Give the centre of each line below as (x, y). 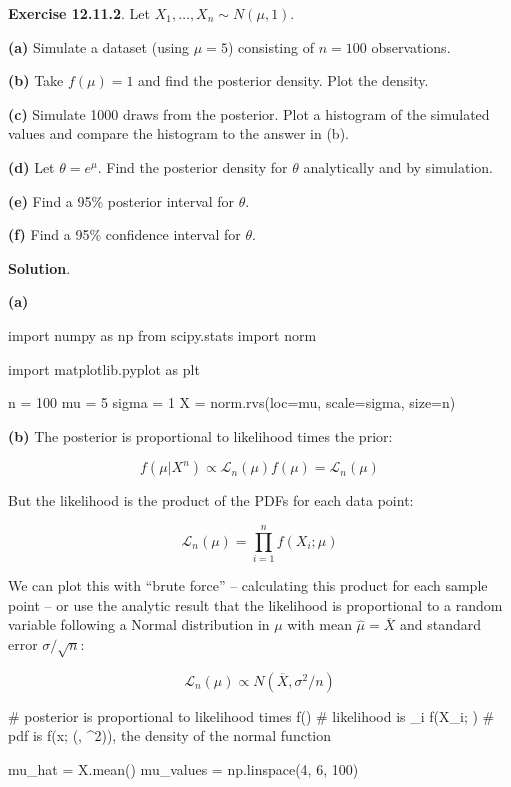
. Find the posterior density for (192, 166)
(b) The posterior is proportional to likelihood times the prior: (200, 435)
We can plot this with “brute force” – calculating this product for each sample (248, 585)
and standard (440, 624)
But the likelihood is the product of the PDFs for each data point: (211, 500)
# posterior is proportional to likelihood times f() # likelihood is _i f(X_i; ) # (251, 715)
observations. (411, 46)
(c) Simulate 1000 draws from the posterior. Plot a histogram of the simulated (249, 113)
